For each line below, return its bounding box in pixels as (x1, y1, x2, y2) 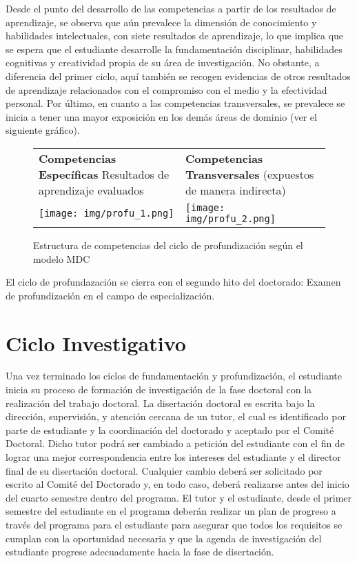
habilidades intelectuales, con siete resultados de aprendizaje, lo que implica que (6, 28, 344, 43)
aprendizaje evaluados (39, 181, 144, 198)
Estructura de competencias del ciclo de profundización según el (33, 237, 303, 252)
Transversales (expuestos (185, 166, 314, 182)
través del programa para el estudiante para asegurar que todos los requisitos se (6, 517, 343, 531)
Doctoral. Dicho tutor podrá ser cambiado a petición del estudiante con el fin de (6, 436, 345, 451)
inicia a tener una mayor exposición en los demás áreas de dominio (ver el (6, 109, 317, 124)
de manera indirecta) (185, 181, 286, 198)
